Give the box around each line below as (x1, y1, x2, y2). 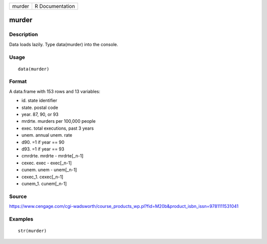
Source (9, 193, 27, 200)
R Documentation (35, 3, 75, 9)
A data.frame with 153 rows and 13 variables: (9, 88, 101, 94)
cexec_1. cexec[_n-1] (21, 174, 64, 180)
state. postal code (21, 104, 58, 110)
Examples (9, 215, 34, 222)
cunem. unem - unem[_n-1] (21, 167, 77, 173)
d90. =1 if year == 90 (21, 139, 65, 145)
